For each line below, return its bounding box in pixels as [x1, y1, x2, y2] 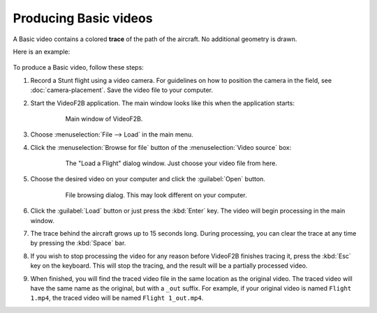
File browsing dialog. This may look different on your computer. [65, 190, 247, 199]
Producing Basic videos [13, 10, 153, 26]
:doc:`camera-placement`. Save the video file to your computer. [30, 86, 213, 94]
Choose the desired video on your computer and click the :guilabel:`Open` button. [30, 175, 265, 183]
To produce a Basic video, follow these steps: [13, 63, 145, 72]
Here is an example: [13, 47, 71, 56]
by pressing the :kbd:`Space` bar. [30, 239, 126, 247]
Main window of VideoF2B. [65, 114, 143, 123]
